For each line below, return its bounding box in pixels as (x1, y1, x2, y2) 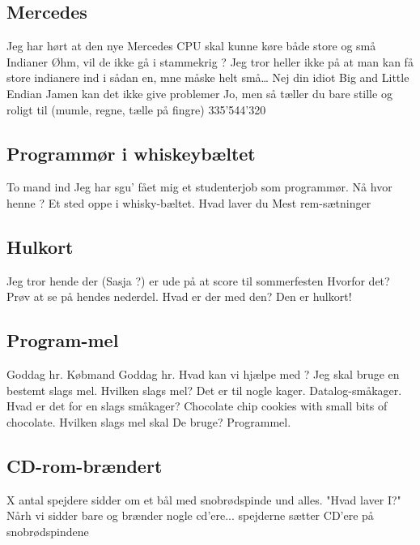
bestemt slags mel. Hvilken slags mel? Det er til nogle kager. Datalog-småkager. (6, 381, 402, 398)
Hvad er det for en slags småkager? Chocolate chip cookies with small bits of (6, 397, 388, 414)
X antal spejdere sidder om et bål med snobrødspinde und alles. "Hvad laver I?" (6, 491, 401, 508)
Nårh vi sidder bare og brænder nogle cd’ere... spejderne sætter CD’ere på (6, 507, 374, 524)
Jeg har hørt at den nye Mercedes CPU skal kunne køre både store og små (6, 37, 376, 54)
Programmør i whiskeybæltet (6, 140, 256, 165)
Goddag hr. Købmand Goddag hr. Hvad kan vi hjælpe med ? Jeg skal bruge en (6, 366, 400, 383)
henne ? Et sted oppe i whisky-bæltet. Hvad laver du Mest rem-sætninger (6, 194, 371, 211)
